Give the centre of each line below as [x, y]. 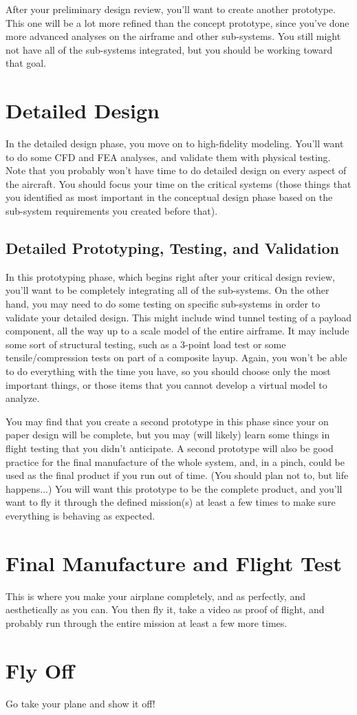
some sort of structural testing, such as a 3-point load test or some [146, 344]
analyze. [23, 398]
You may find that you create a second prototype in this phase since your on [167, 421]
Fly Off [40, 670]
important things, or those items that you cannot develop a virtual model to [166, 384]
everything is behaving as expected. [80, 515]
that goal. [26, 63]
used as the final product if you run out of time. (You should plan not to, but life [177, 475]
